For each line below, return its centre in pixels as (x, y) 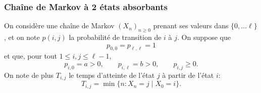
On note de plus (29, 75)
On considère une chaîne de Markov (59, 26)
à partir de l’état (188, 75)
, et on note (22, 37)
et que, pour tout (31, 56)
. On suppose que (204, 37)
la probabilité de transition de (115, 37)
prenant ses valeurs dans (191, 26)
